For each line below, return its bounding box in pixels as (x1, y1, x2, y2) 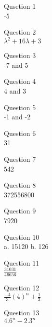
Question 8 (4, 180, 36, 190)
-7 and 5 (4, 59, 28, 70)
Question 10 (4, 231, 39, 242)
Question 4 (4, 76, 36, 86)
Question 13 (4, 308, 39, 318)
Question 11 (4, 257, 39, 268)
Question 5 (4, 102, 36, 112)
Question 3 (4, 50, 36, 60)
